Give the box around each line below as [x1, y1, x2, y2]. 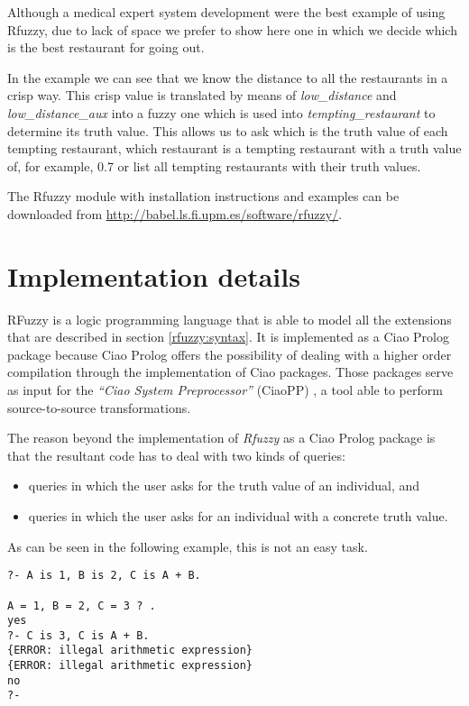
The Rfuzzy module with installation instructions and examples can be [7, 187, 400, 206]
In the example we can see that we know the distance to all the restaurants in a [7, 68, 448, 87]
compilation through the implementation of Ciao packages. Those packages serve [7, 362, 454, 381]
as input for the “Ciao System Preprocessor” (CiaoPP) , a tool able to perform [7, 381, 443, 399]
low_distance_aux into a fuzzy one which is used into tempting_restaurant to [7, 103, 436, 122]
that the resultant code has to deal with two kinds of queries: [7, 445, 345, 464]
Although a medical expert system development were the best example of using [7, 3, 446, 21]
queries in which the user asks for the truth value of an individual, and [28, 476, 420, 495]
